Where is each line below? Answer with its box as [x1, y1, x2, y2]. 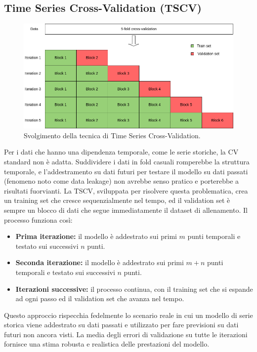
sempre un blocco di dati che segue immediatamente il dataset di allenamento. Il [4, 204, 248, 215]
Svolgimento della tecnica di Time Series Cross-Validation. [24, 130, 201, 140]
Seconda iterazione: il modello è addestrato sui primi [15, 257, 184, 268]
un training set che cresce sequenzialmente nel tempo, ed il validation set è [4, 195, 230, 205]
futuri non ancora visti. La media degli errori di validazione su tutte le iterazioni [4, 329, 248, 339]
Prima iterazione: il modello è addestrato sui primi [15, 231, 177, 241]
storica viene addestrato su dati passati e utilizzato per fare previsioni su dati [4, 319, 239, 330]
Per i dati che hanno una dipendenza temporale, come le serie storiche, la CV [4, 147, 239, 157]
